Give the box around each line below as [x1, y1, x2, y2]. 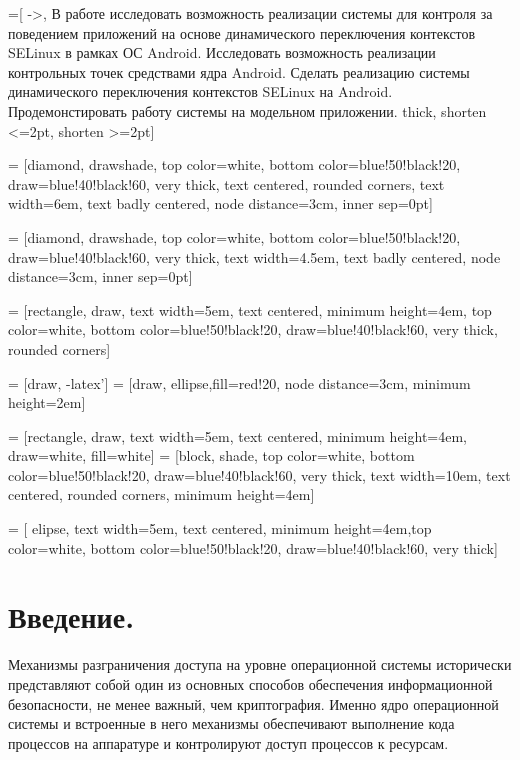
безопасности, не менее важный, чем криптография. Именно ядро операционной [8, 693, 499, 714]
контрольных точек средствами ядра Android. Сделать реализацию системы [8, 61, 470, 82]
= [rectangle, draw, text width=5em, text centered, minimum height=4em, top [8, 299, 492, 320]
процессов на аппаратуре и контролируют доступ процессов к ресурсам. [8, 732, 449, 753]
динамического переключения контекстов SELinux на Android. [8, 81, 393, 102]
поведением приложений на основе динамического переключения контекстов [8, 22, 476, 43]
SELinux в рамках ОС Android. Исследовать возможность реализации [8, 42, 436, 63]
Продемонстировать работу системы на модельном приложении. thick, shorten [8, 100, 487, 121]
